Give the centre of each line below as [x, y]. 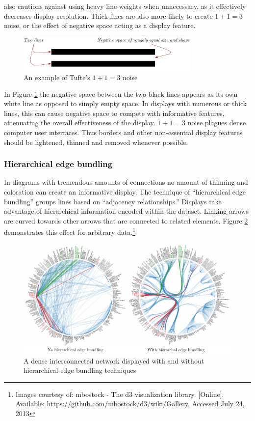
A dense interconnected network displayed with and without [114, 360]
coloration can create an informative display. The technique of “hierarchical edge [125, 191]
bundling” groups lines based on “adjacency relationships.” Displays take [113, 201]
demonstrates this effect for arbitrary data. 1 [70, 231]
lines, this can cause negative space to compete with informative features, [114, 113]
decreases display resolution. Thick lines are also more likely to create [108, 15]
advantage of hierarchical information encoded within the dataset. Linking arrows [127, 211]
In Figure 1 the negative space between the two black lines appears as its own [121, 94]
